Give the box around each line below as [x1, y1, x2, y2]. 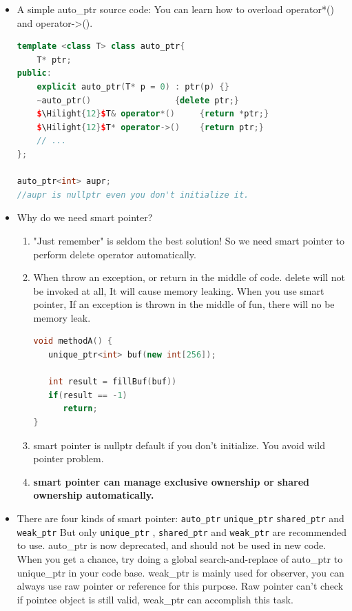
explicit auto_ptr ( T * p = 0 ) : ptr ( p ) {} [37, 81, 229, 92]
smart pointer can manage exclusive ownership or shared [33, 474, 310, 488]
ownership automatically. [33, 488, 154, 502]
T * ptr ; [37, 54, 72, 65]
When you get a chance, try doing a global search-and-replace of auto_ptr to [17, 551, 343, 566]
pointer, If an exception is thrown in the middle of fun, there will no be [33, 297, 335, 311]
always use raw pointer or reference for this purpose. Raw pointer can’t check [17, 579, 344, 593]
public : [17, 68, 52, 79]
